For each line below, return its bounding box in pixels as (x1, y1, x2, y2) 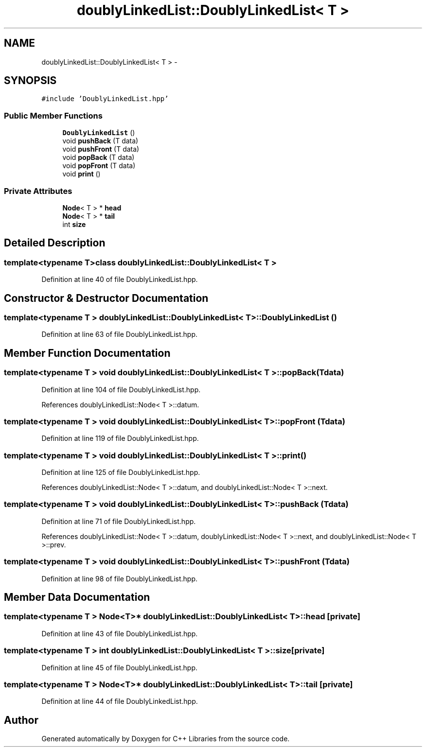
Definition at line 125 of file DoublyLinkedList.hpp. (41, 468, 200, 477)
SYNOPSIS (4, 74, 57, 87)
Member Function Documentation (4, 347, 171, 359)
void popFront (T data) (62, 161, 136, 170)
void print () (62, 170, 101, 178)
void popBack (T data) (62, 153, 135, 162)
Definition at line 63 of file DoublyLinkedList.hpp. (41, 330, 198, 339)
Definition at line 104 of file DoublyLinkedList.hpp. (41, 385, 201, 394)
